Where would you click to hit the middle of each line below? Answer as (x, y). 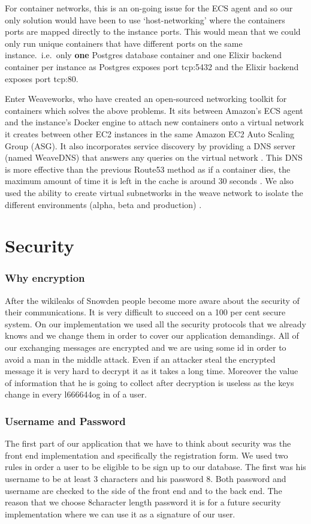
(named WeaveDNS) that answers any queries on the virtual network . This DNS (154, 157)
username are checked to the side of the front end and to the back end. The (144, 490)
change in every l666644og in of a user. (76, 394)
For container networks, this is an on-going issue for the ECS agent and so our (149, 8)
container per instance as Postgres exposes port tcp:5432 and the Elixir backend (152, 66)
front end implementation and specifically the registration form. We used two (147, 455)
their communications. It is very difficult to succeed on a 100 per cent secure (145, 312)
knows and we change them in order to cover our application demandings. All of (152, 335)
